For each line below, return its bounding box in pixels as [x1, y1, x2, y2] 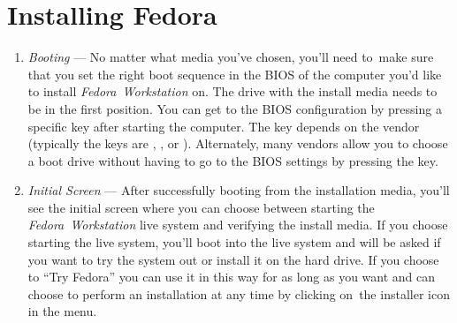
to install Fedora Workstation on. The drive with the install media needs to [27, 82, 438, 101]
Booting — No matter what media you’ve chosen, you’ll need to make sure [27, 48, 434, 66]
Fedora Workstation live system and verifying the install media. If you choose [27, 215, 448, 234]
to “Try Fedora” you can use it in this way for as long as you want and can [27, 267, 436, 286]
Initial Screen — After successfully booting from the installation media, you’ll [27, 181, 450, 199]
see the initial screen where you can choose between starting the [27, 198, 375, 216]
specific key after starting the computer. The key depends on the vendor [27, 116, 420, 135]
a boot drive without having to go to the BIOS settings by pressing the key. [27, 151, 438, 169]
